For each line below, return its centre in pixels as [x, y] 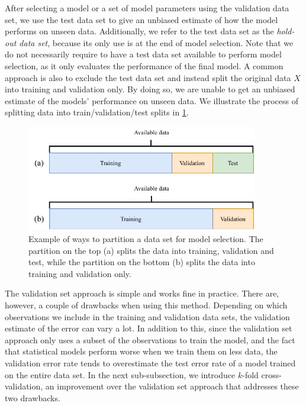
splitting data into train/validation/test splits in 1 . [97, 112]
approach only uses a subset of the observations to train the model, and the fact [150, 339]
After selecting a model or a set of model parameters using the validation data [147, 8]
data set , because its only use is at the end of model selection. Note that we [156, 42]
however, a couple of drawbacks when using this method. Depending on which [146, 304]
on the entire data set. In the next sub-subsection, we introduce [120, 374]
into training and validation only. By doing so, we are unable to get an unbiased [150, 89]
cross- [271, 374]
